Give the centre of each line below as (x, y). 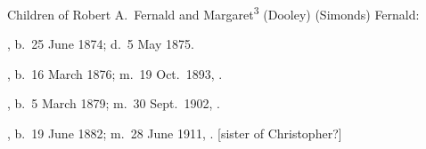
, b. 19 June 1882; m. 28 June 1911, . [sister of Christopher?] (175, 133)
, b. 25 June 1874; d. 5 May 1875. (101, 44)
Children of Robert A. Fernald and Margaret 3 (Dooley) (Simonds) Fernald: (213, 13)
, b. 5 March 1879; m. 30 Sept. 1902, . (114, 103)
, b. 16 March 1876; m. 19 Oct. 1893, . (115, 73)
